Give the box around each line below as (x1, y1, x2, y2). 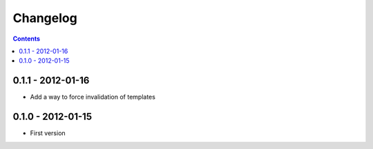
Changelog (12, 10, 77, 26)
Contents (12, 34, 41, 43)
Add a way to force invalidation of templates (30, 93, 155, 101)
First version (30, 129, 66, 137)
